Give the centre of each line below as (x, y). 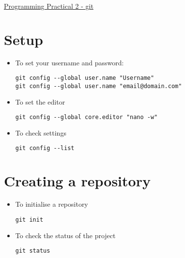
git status (33, 251)
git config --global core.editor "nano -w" (86, 117)
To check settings (41, 132)
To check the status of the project (65, 235)
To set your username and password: (69, 62)
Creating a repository (77, 181)
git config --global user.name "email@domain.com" (99, 86)
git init (29, 220)
